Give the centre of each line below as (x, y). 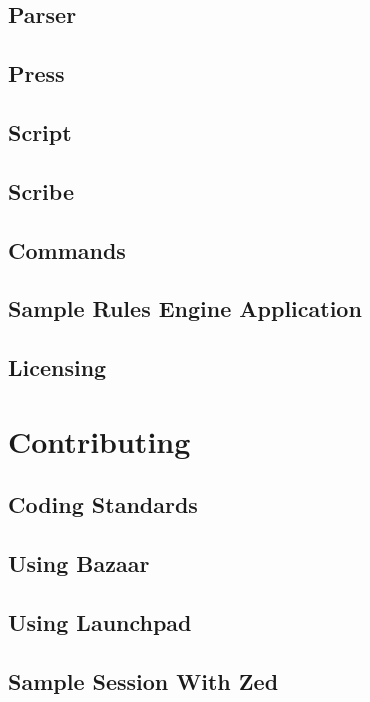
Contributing (99, 440)
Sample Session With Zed (143, 680)
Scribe (41, 190)
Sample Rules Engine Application (185, 308)
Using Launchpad (100, 621)
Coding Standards (103, 504)
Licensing (57, 367)
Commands (67, 249)
